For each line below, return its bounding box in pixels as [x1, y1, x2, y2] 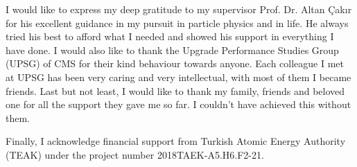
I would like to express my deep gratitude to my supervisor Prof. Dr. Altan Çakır [6, 2, 352, 16]
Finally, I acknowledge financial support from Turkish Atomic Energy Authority [6, 134, 346, 148]
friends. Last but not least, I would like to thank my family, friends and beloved [6, 83, 345, 98]
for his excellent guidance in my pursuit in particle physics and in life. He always [6, 15, 349, 30]
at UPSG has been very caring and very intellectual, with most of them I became [6, 69, 351, 84]
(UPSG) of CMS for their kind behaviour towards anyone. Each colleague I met [6, 56, 345, 71]
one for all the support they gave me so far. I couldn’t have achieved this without [6, 97, 351, 112]
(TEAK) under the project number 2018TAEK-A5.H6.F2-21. [6, 147, 264, 161]
